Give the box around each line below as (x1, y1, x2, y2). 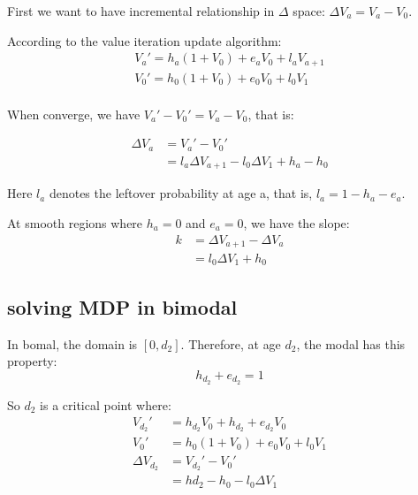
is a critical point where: (40, 395, 171, 414)
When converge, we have (7, 104, 141, 123)
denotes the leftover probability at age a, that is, (49, 184, 313, 202)
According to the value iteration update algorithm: (7, 31, 282, 49)
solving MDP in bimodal (7, 293, 238, 320)
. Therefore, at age (180, 334, 281, 353)
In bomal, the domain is (7, 334, 138, 353)
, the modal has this (296, 334, 406, 353)
